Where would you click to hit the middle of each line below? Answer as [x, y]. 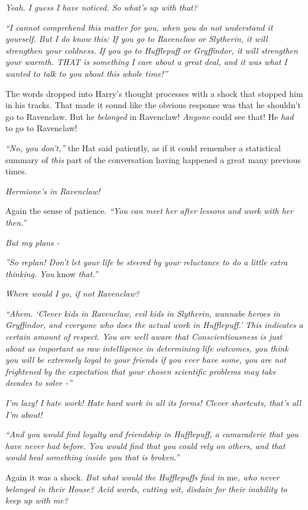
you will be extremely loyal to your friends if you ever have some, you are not [146, 360]
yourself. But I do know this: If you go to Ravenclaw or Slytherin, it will [137, 39]
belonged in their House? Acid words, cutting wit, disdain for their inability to [146, 488]
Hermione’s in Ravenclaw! [53, 191]
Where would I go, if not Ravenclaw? [72, 293]
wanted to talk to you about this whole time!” [87, 73]
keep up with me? [37, 500]
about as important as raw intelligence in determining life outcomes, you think [147, 348]
